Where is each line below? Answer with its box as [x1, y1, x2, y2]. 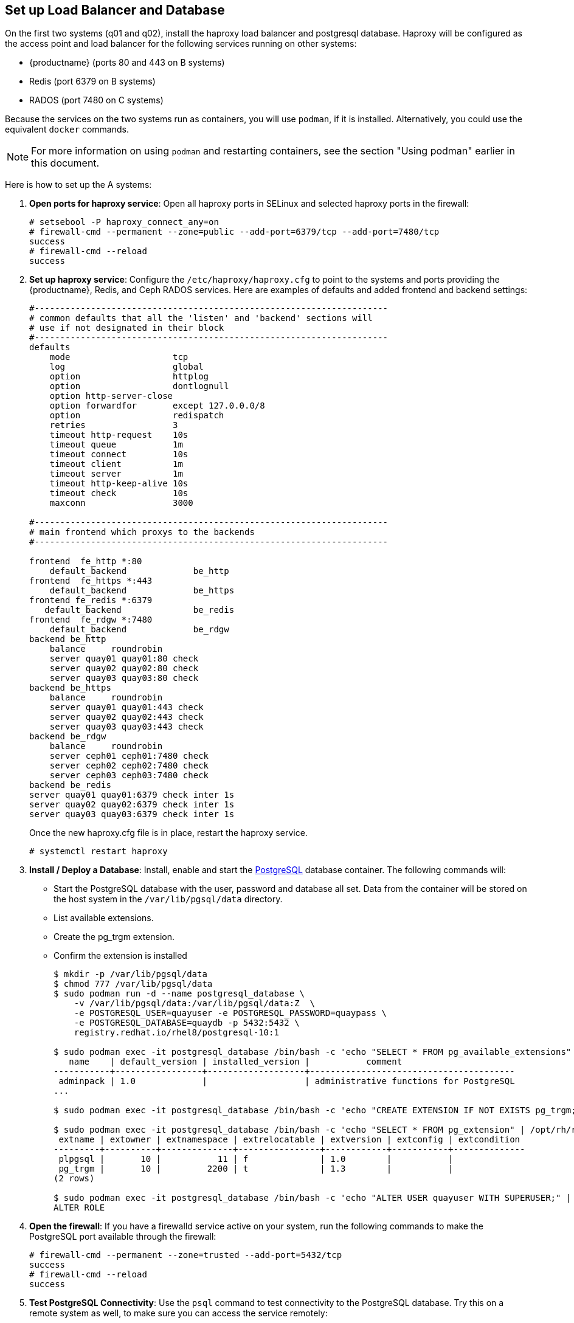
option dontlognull [49, 381, 229, 392]
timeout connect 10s [49, 449, 188, 460]
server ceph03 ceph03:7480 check [49, 770, 209, 781]
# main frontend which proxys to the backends [29, 527, 255, 537]
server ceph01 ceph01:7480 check [49, 751, 209, 761]
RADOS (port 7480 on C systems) [29, 95, 164, 106]
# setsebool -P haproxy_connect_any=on [29, 217, 219, 227]
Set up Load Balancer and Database [5, 2, 225, 18]
